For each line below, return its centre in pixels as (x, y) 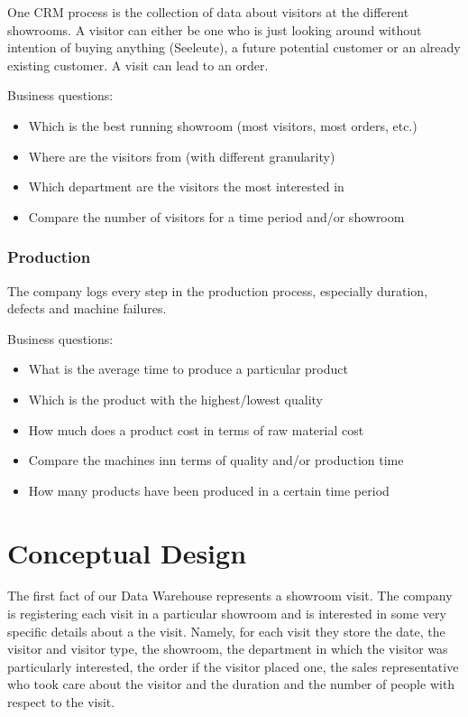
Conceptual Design (127, 552)
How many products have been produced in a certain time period (209, 490)
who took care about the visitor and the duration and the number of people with (231, 684)
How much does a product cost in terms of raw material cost (196, 429)
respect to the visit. (61, 702)
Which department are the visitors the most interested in (186, 186)
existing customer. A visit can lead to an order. (138, 65)
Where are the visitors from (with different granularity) (182, 156)
